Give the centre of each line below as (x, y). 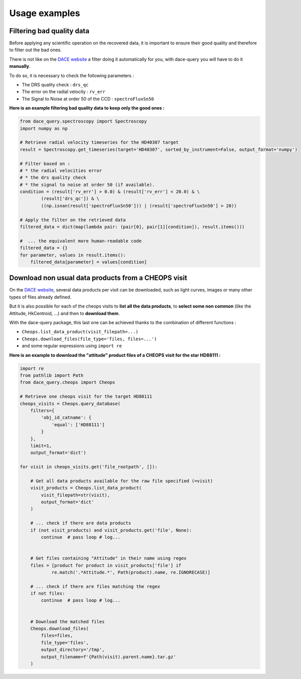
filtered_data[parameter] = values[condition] (89, 262)
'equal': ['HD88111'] (78, 424)
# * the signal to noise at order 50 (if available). (87, 184)
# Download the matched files (67, 621)
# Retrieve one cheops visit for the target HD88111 (86, 397)
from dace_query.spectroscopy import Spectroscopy (84, 121)
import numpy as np (44, 128)
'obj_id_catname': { (66, 418)
